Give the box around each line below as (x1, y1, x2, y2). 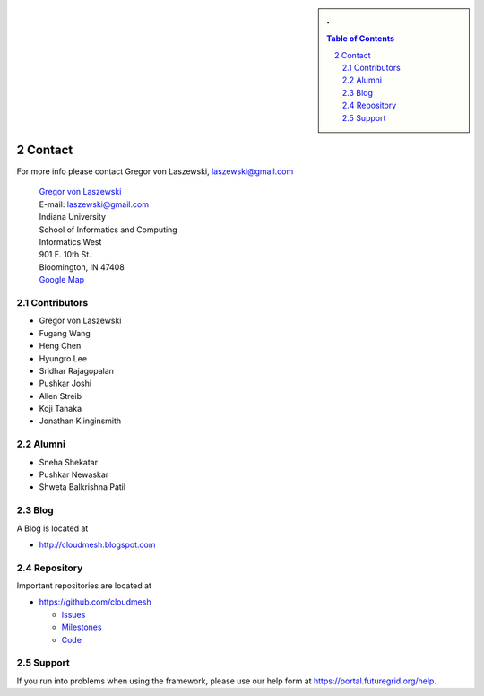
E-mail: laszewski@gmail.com (39, 198, 150, 210)
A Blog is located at (16, 523, 89, 534)
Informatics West (39, 237, 102, 248)
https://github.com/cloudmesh (39, 596, 151, 607)
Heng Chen (39, 341, 82, 352)
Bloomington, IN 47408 (39, 261, 125, 273)
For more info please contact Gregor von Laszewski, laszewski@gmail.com (16, 166, 294, 177)
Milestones (61, 622, 102, 632)
